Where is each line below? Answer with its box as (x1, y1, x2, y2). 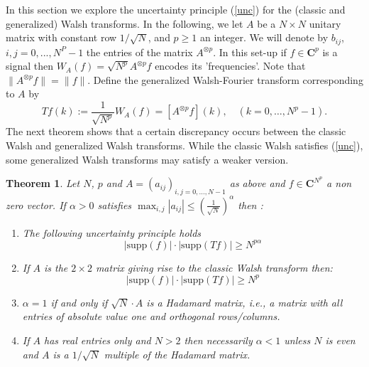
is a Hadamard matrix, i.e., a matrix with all (146, 294, 343, 309)
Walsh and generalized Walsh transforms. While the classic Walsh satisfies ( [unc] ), (6, 138, 363, 153)
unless (284, 332, 311, 347)
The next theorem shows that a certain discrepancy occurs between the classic (6, 124, 346, 139)
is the (44, 260, 68, 275)
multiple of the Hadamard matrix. (104, 346, 250, 361)
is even (325, 332, 356, 347)
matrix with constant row (6, 30, 117, 45)
